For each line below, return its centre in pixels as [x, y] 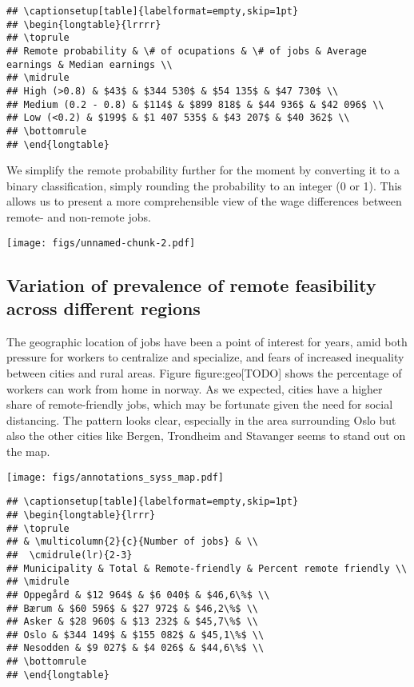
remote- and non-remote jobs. [79, 217]
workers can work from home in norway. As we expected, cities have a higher [195, 388]
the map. [28, 451]
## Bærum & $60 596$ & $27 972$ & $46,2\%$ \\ [132, 608]
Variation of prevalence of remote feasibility [191, 284]
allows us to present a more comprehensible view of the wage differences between [204, 201]
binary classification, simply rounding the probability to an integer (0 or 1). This [204, 185]
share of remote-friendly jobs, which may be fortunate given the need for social [200, 404]
